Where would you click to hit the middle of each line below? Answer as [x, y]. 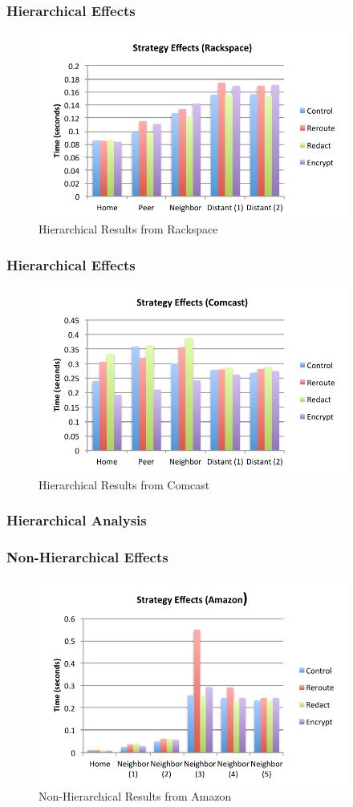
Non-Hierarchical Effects [87, 556]
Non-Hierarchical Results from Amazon [135, 796]
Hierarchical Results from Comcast [124, 484]
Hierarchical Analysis [77, 520]
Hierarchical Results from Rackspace [128, 229]
